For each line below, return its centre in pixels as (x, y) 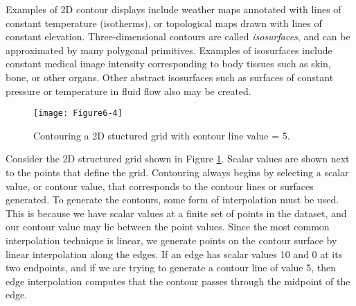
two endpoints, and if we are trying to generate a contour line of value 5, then (171, 267)
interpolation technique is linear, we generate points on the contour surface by (171, 240)
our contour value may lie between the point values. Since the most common (168, 227)
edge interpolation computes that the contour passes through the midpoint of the (178, 281)
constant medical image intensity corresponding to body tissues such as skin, (168, 63)
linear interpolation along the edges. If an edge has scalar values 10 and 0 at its (174, 254)
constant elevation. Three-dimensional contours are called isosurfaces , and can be (178, 36)
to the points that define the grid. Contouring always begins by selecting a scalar (177, 172)
